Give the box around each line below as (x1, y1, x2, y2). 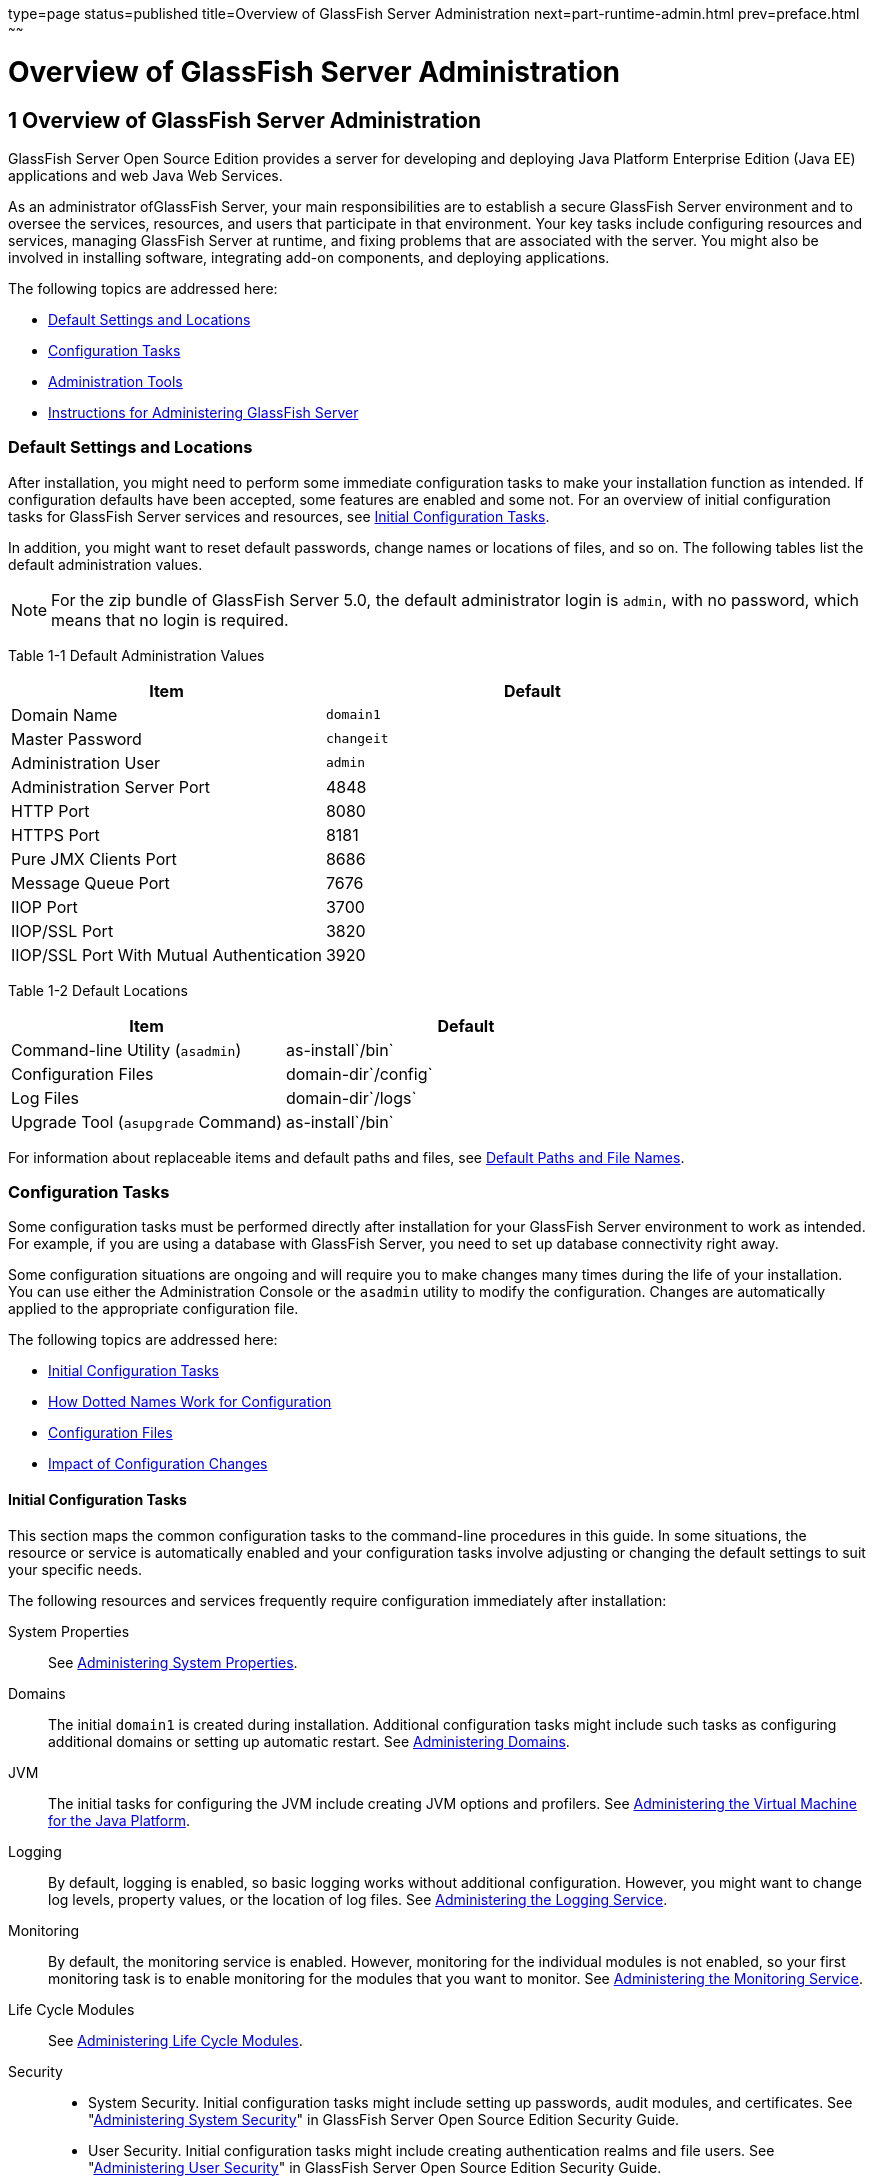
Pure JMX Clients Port (11, 848, 177, 869)
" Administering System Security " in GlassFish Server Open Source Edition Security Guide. (88, 2110, 680, 2128)
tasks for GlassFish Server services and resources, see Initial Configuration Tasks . (8, 507, 550, 525)
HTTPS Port (11, 824, 100, 845)
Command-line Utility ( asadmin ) (11, 1039, 242, 1060)
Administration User (11, 752, 161, 773)
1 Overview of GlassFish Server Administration (8, 107, 482, 133)
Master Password (11, 728, 142, 749)
